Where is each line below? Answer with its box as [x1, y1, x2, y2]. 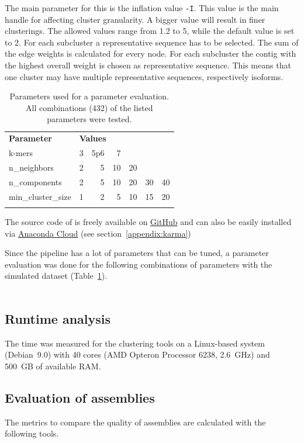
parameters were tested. [47, 113, 132, 125]
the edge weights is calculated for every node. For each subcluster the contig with [5, 47, 296, 60]
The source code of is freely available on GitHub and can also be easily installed [5, 215, 292, 227]
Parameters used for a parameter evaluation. [9, 90, 169, 102]
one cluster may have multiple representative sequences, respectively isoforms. [5, 70, 284, 82]
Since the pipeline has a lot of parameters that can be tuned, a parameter [5, 247, 269, 259]
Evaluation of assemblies [5, 388, 155, 406]
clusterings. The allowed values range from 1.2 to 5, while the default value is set [5, 25, 295, 37]
